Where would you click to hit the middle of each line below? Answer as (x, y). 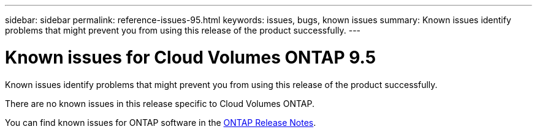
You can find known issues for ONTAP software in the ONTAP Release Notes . (161, 122)
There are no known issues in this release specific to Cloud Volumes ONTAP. (160, 103)
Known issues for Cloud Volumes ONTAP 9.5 (191, 57)
